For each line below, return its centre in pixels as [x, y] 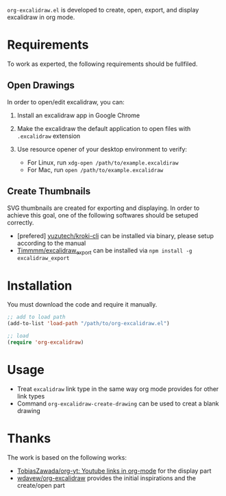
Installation [40, 286]
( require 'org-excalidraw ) [46, 342]
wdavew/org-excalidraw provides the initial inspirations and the [106, 478]
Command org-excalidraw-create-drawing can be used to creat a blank [118, 403]
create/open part [41, 485]
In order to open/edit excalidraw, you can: [66, 102]
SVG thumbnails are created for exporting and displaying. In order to [103, 208]
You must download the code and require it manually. [82, 305]
